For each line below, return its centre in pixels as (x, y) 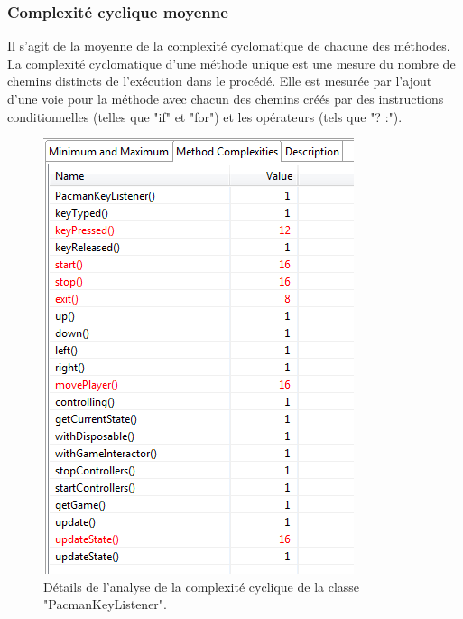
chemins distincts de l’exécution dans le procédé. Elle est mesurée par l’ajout (220, 81)
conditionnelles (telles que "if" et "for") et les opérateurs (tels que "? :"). (205, 116)
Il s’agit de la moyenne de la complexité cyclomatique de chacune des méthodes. (229, 46)
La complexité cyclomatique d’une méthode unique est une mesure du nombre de (231, 63)
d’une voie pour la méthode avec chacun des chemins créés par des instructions (226, 98)
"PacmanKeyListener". (105, 604)
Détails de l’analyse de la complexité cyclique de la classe (202, 586)
